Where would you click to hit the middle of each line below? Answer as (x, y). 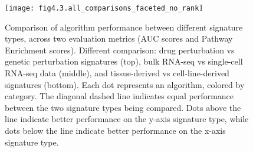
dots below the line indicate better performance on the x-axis (115, 130)
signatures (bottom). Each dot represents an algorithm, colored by (125, 84)
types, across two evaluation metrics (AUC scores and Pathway (119, 38)
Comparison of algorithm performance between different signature (124, 27)
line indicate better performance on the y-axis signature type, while (127, 119)
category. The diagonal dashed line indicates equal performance (119, 96)
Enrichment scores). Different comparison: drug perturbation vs (120, 50)
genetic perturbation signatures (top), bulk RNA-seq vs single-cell (124, 61)
